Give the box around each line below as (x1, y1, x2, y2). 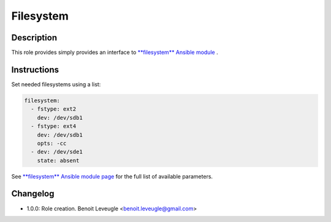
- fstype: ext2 (31, 106, 77, 113)
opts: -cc (37, 139, 67, 147)
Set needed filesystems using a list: (11, 80, 101, 88)
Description (11, 32, 58, 43)
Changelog (11, 188, 55, 199)
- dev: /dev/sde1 (31, 149, 83, 155)
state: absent (37, 157, 80, 164)
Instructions (11, 64, 59, 75)
